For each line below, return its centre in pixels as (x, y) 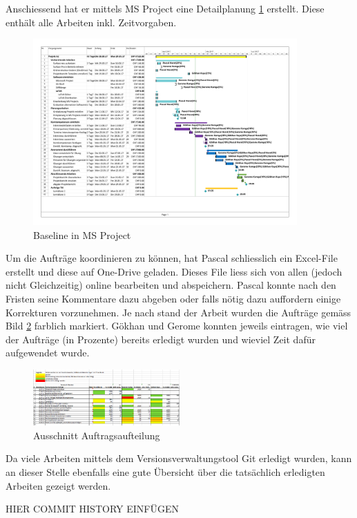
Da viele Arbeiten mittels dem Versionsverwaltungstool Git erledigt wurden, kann (179, 458)
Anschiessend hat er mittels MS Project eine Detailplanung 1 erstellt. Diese (165, 8)
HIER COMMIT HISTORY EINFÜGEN (92, 509)
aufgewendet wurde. (48, 353)
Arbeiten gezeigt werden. (58, 485)
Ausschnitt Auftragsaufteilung (97, 435)
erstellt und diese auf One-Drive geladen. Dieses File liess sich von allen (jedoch (174, 271)
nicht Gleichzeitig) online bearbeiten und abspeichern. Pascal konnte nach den (171, 285)
